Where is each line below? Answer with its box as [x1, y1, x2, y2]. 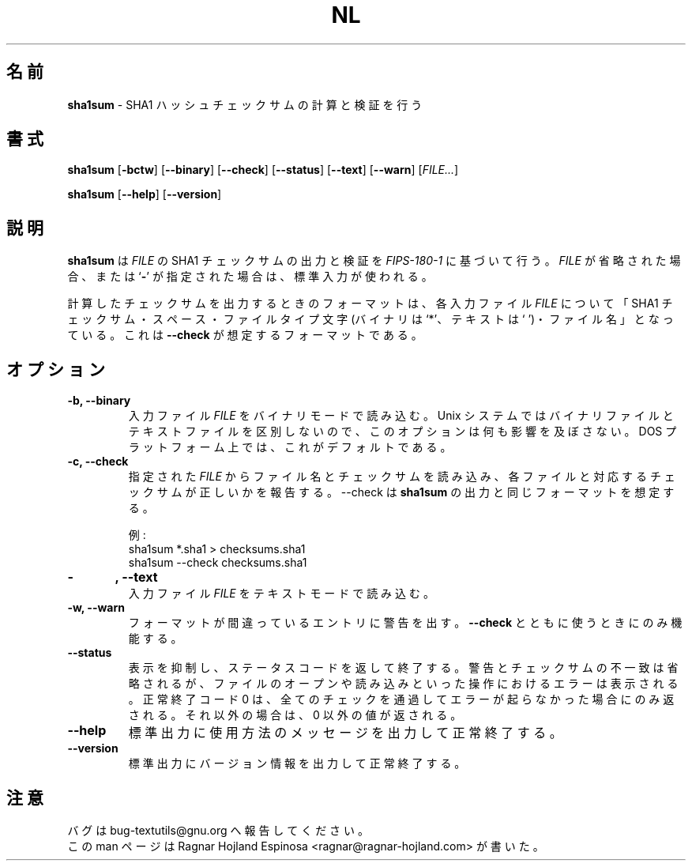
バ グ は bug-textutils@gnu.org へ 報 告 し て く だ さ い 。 [67, 823, 369, 837]
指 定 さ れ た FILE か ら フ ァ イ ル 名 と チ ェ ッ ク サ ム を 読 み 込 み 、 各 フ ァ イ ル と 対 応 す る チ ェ [128, 469, 675, 484]
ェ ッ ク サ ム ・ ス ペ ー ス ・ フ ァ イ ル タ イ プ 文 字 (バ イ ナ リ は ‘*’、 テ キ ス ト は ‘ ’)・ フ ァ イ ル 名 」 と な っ [67, 312, 674, 326]
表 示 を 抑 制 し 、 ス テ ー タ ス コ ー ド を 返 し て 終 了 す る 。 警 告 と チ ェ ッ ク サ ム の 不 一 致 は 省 [128, 661, 679, 675]
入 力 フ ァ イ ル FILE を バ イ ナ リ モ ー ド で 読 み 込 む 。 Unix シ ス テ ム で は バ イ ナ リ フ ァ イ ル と [128, 409, 674, 423]
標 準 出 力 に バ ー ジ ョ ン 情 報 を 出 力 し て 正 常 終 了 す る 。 [128, 756, 466, 771]
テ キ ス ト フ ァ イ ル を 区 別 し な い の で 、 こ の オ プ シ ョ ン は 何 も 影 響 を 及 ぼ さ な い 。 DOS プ [128, 424, 677, 439]
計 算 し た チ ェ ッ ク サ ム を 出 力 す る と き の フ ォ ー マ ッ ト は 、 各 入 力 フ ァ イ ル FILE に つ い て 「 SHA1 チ [67, 296, 673, 311]
